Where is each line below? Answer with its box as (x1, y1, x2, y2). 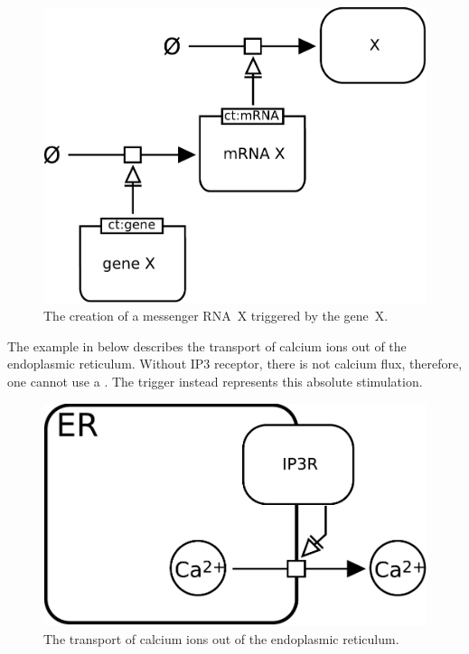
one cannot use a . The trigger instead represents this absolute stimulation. (7, 372, 423, 391)
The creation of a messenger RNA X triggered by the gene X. (43, 306, 389, 325)
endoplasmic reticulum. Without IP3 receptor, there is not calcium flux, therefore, (7, 354, 463, 373)
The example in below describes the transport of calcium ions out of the (7, 336, 407, 355)
